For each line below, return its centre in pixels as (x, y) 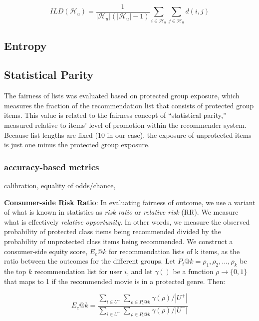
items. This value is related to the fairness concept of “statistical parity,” (115, 115)
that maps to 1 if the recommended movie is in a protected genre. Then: (115, 281)
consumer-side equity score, (46, 251)
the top (15, 271)
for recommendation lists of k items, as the (174, 251)
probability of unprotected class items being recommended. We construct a (119, 241)
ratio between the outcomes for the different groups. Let (90, 261)
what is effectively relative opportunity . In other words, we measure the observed (127, 221)
